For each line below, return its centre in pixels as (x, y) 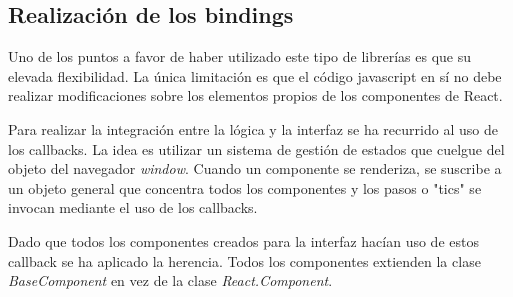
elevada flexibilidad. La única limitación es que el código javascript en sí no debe (255, 75)
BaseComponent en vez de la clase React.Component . (170, 280)
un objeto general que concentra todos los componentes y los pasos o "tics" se (245, 187)
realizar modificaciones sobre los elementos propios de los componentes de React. (255, 95)
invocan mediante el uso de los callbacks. (133, 207)
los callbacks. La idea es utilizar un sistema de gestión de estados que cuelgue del (256, 148)
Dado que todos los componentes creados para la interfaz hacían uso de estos (243, 240)
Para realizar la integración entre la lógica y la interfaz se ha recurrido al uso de (253, 128)
